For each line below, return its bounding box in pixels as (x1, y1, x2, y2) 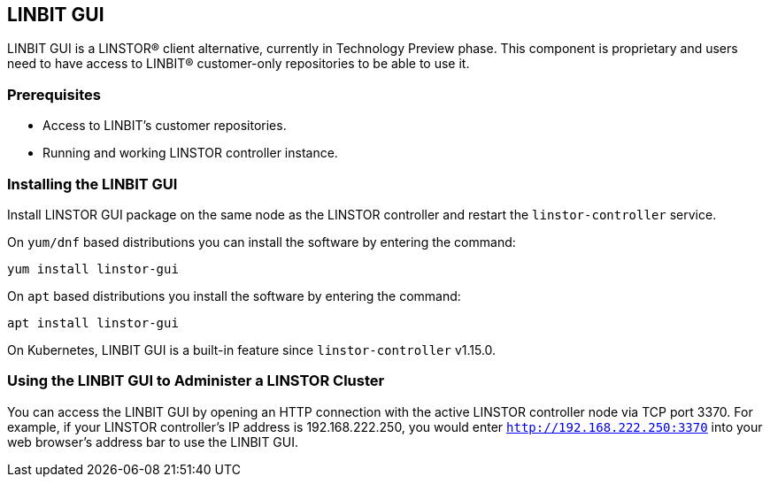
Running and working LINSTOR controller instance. (42, 145, 338, 161)
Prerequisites (7, 85, 101, 104)
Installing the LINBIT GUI (7, 174, 178, 193)
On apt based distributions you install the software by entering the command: (7, 288, 461, 303)
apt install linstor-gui (7, 315, 179, 330)
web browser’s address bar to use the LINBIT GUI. (7, 434, 299, 449)
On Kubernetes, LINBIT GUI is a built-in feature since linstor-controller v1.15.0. (7, 342, 497, 357)
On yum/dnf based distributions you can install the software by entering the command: (7, 234, 516, 250)
